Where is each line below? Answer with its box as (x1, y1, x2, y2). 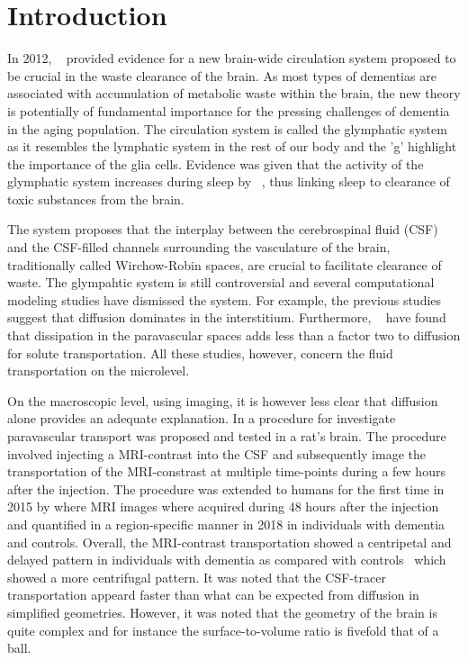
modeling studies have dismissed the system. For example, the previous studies (7, 290, 442, 309)
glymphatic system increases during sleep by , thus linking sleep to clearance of (7, 172, 450, 191)
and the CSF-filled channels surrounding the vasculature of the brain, (7, 238, 391, 257)
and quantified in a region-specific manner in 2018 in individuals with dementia (7, 514, 445, 533)
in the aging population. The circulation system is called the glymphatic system (7, 119, 447, 138)
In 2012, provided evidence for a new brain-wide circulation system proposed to (7, 49, 456, 68)
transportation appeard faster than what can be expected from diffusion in (7, 585, 419, 604)
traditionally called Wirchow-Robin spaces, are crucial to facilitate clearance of (7, 255, 442, 274)
